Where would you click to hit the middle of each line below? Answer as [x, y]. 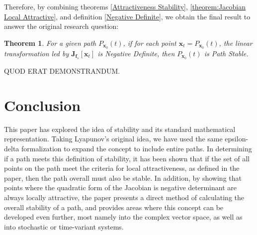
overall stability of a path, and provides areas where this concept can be [114, 207]
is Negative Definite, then [136, 53]
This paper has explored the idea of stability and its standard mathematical [120, 129]
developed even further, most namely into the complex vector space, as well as [123, 217]
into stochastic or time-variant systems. [64, 226]
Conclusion [43, 105]
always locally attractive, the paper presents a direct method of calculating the [124, 197]
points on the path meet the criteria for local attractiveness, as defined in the [122, 168]
